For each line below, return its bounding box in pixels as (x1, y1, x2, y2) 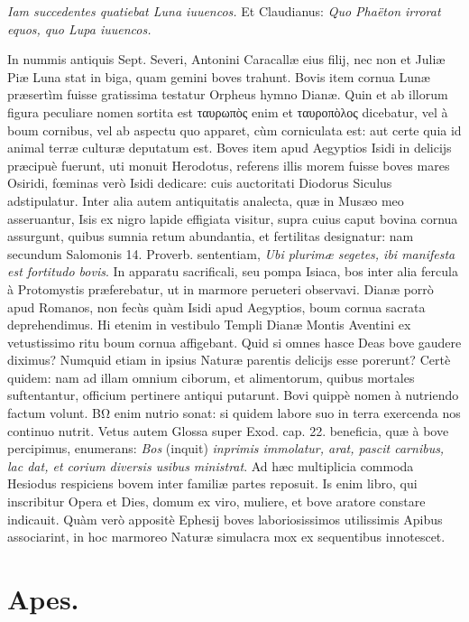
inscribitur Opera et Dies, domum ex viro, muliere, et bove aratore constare (7, 492, 426, 511)
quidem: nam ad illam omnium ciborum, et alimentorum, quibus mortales (7, 367, 415, 386)
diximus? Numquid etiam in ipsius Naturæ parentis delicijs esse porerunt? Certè (7, 350, 451, 369)
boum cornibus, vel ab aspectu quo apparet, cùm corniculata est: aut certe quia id (7, 120, 462, 139)
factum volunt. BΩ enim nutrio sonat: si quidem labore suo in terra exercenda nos (7, 404, 461, 422)
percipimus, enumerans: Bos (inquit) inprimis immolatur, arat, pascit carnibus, (7, 439, 445, 458)
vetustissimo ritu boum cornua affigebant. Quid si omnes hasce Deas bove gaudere (7, 332, 462, 351)
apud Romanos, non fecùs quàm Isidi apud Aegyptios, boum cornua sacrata (7, 297, 426, 316)
